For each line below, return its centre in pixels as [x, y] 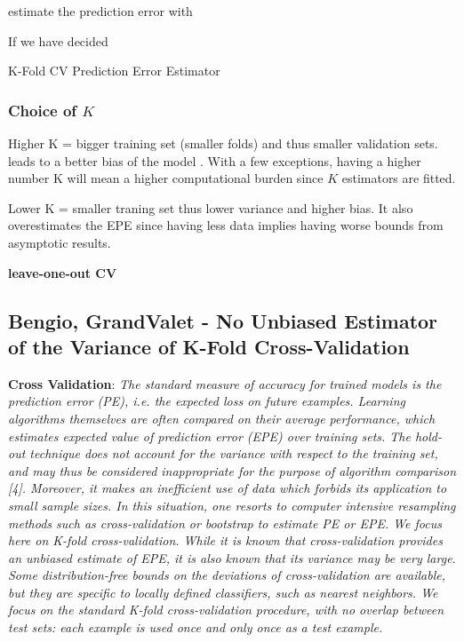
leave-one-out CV [63, 272]
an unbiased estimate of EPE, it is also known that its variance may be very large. [232, 557]
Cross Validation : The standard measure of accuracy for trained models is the [225, 383]
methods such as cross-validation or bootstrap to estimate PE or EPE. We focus [225, 523]
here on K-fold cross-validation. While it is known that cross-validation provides [225, 540]
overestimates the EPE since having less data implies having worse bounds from [226, 225]
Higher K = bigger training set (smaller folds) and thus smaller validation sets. [223, 143]
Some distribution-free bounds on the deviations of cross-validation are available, [227, 575]
